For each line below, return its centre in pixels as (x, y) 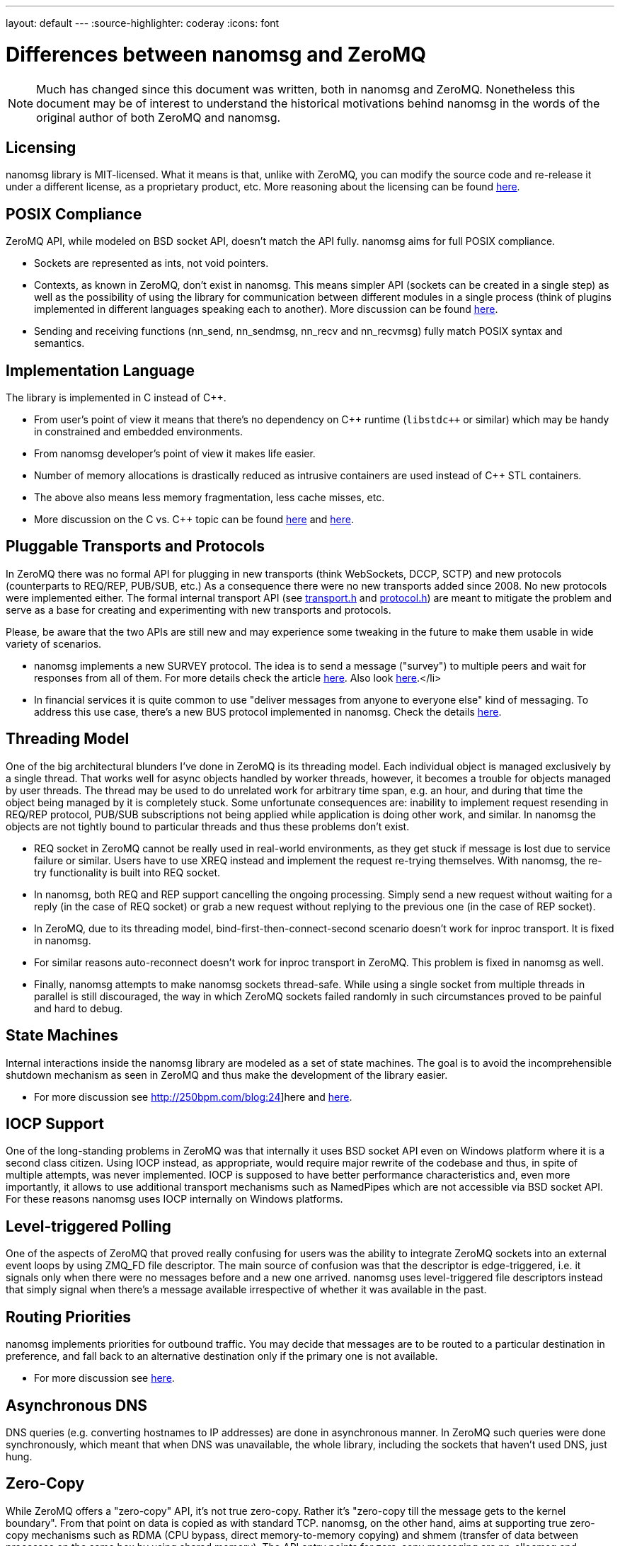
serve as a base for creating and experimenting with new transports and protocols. (199, 609)
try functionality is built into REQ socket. (127, 872)
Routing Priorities (68, 1317)
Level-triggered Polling (88, 1226)
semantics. (59, 343)
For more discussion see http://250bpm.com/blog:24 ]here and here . (193, 1096)
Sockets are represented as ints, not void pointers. (151, 263)
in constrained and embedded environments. (139, 432)
